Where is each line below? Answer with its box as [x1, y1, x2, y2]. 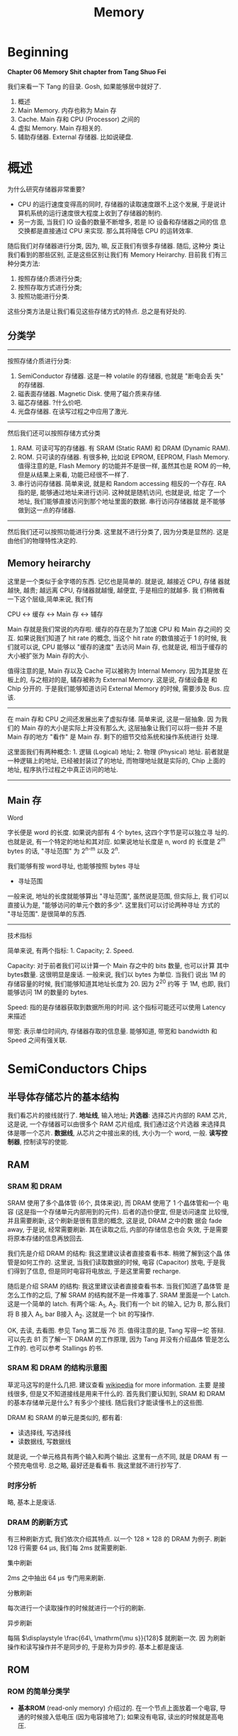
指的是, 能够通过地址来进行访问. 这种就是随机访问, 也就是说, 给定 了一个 [17, 488, 227, 497]
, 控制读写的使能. [20, 1138, 69, 1146]
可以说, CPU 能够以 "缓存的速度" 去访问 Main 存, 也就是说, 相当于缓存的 [19, 642, 228, 651]
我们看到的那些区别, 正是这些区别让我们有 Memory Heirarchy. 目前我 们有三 [7, 250, 228, 259]
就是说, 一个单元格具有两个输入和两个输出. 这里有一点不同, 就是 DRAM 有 [7, 1452, 220, 1460]
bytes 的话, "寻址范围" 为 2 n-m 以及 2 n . [7, 845, 120, 855]
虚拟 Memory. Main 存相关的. [17, 123, 103, 132]
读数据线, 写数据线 [17, 1437, 72, 1446]
